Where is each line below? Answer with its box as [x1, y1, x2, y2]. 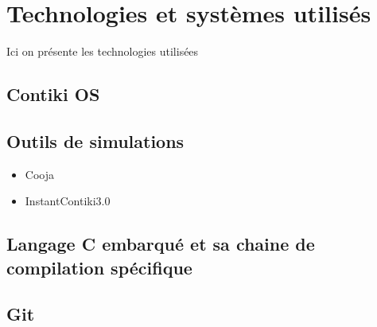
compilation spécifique [6, 255, 192, 279]
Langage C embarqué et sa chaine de [6, 232, 315, 256]
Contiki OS [6, 82, 100, 107]
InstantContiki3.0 [25, 193, 111, 209]
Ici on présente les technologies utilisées [6, 43, 199, 60]
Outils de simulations [6, 128, 185, 153]
